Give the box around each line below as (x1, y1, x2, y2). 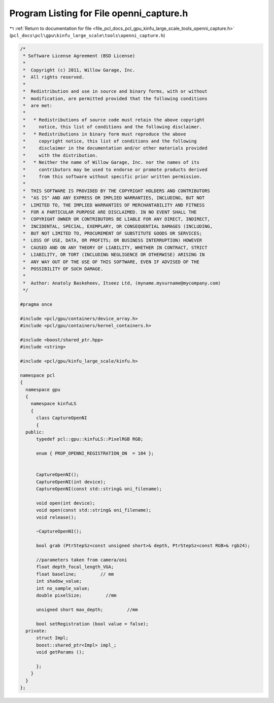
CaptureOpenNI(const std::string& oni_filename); (36, 486, 162, 492)
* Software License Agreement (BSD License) (23, 53, 135, 59)
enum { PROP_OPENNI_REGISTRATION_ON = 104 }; (36, 450, 154, 456)
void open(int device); (36, 500, 95, 506)
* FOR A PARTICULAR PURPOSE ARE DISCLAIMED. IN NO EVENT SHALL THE (23, 209, 197, 215)
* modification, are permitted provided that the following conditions (23, 95, 208, 101)
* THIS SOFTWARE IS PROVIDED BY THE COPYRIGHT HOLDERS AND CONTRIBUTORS (23, 188, 211, 194)
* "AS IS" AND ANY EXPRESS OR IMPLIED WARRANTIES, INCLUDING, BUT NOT (23, 195, 205, 201)
